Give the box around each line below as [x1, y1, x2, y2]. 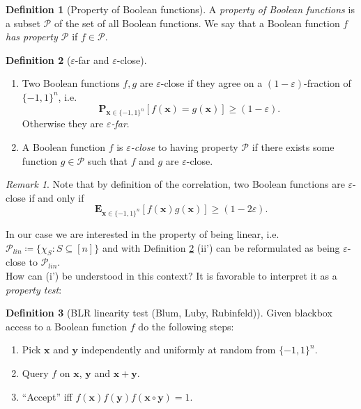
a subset [6, 15, 40, 30]
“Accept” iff [22, 389, 72, 403]
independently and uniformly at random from [81, 342, 276, 357]
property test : [6, 282, 62, 296]
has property [6, 29, 58, 44]
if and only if [29, 190, 84, 205]
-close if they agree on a [160, 76, 263, 90]
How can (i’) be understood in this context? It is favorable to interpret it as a [6, 268, 337, 283]
